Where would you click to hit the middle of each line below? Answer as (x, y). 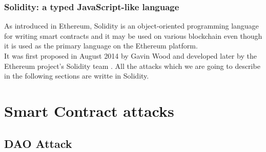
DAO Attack (38, 143)
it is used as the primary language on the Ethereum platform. (101, 46)
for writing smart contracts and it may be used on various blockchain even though (133, 35)
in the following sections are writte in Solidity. (77, 76)
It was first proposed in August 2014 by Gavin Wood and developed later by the (130, 56)
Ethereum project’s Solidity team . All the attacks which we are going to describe (132, 66)
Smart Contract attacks (89, 110)
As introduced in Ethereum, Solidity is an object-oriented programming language (131, 26)
